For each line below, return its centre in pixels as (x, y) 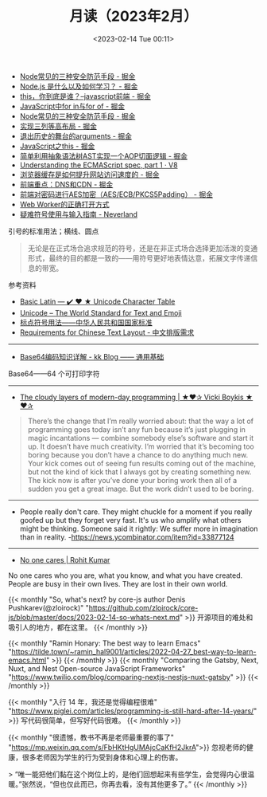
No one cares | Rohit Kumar (65, 559)
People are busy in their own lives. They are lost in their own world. (118, 583)
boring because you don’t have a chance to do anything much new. (138, 454)
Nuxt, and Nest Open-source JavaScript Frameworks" (97, 668)
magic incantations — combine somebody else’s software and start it (141, 438)
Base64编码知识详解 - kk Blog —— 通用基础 (92, 356)
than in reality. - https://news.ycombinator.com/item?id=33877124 (127, 537)
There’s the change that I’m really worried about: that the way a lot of (141, 421)
